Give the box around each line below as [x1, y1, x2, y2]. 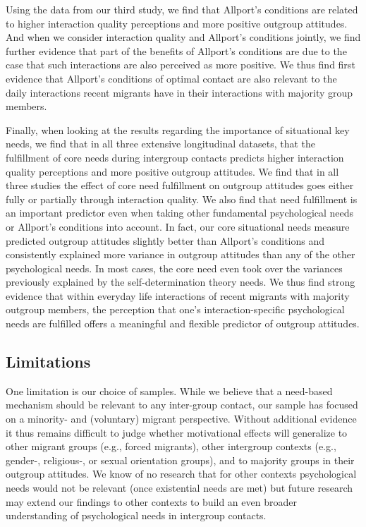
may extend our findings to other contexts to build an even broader [6, 494, 297, 509]
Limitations [6, 351, 91, 372]
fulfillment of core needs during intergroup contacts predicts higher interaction [6, 150, 344, 164]
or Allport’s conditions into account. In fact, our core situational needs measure [6, 219, 350, 234]
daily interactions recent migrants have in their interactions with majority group [6, 85, 353, 99]
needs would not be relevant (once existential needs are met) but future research [6, 480, 353, 495]
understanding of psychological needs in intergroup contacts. [6, 508, 267, 523]
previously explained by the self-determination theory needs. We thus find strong [6, 274, 355, 289]
